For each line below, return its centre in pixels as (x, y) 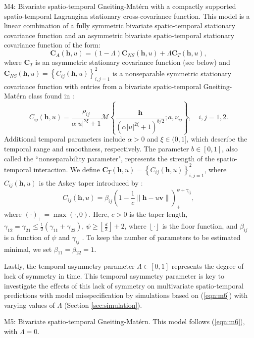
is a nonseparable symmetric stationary (172, 73)
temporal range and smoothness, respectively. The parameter (97, 149)
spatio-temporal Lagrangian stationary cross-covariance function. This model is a (127, 16)
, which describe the (217, 139)
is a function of (27, 237)
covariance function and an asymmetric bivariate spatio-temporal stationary (119, 35)
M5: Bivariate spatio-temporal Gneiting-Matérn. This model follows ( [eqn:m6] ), (125, 321)
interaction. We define (67, 169)
